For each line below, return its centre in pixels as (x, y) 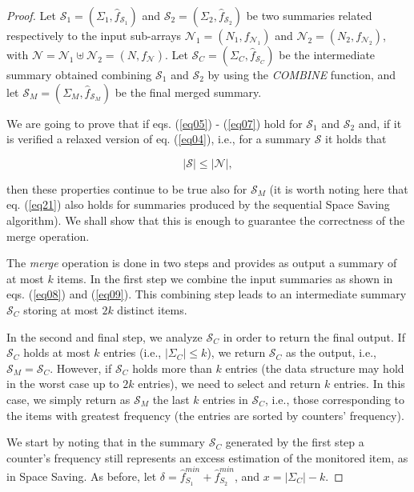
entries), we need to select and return (229, 384)
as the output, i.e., (331, 352)
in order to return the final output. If (314, 336)
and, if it (380, 123)
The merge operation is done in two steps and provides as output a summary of (202, 263)
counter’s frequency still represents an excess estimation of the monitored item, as (207, 457)
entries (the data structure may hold (315, 368)
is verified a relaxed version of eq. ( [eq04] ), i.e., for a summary (159, 139)
